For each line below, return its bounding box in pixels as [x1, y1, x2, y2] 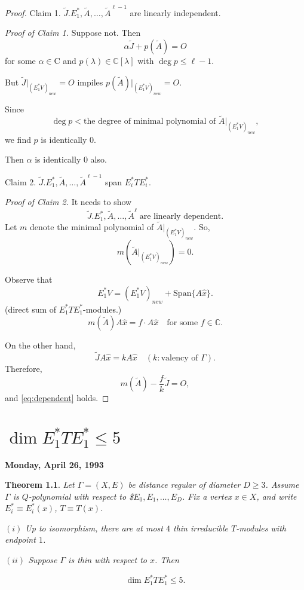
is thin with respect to [68, 554, 147, 566]
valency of [161, 354, 198, 363]
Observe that [5, 273, 53, 286]
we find [5, 133, 31, 145]
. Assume [265, 478, 299, 491]
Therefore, [5, 362, 42, 375]
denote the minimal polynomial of [30, 221, 154, 233]
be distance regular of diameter [128, 478, 241, 491]
